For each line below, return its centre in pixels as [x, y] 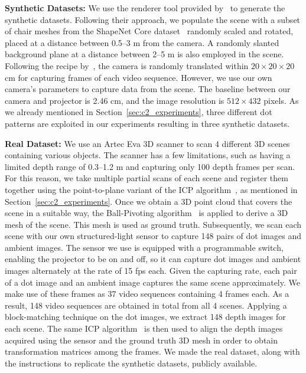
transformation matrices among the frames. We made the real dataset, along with [152, 351]
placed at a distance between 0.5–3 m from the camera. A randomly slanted [142, 42]
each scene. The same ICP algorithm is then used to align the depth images [144, 328]
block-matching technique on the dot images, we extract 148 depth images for [145, 317]
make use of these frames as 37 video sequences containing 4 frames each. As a [147, 294]
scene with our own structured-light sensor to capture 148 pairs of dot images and [153, 236]
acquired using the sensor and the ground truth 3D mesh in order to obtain [141, 340]
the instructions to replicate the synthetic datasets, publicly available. [131, 363]
